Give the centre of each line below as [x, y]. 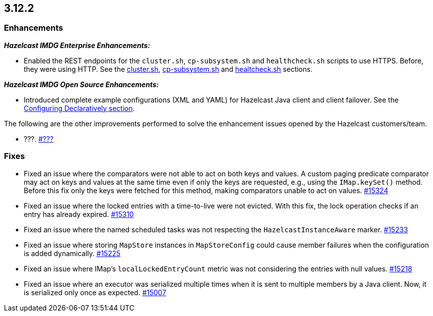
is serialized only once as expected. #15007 [95, 292]
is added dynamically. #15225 [72, 253]
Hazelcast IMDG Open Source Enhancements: [81, 84]
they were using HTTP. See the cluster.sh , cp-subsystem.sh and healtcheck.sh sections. [168, 69]
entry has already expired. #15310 [79, 214]
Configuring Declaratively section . [79, 108]
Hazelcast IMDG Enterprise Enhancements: [77, 45]
